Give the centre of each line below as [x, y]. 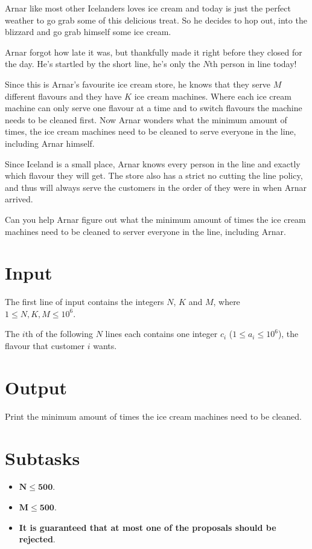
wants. [105, 345]
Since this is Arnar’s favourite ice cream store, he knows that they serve [138, 84]
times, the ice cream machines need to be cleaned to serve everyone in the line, [151, 131]
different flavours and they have [63, 96]
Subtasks [43, 457]
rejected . [37, 539]
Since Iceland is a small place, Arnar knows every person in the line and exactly [153, 163]
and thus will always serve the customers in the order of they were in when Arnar [156, 187]
